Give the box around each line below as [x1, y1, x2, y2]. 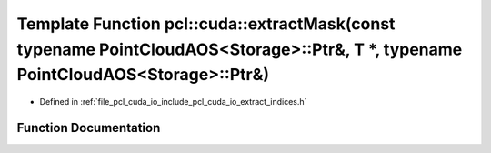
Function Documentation [16, 119, 161, 136]
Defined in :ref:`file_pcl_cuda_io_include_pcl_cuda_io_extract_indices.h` [39, 97, 307, 107]
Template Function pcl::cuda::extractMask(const [16, 14, 396, 34]
